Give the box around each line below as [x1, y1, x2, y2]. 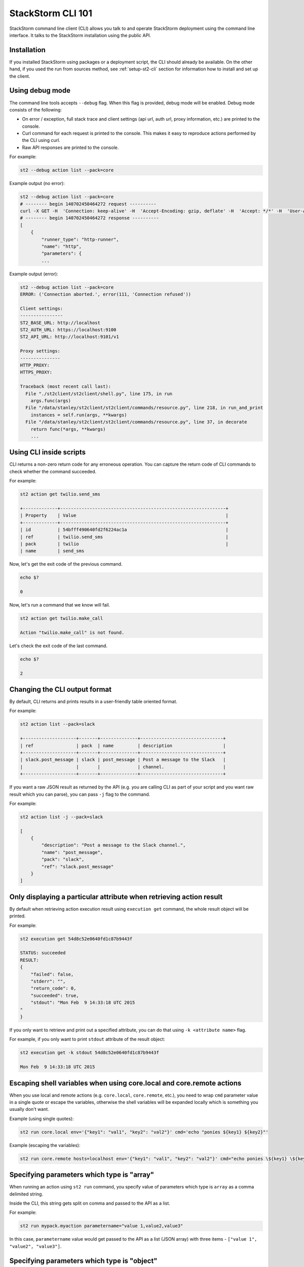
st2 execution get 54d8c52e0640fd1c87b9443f [20, 936, 133, 942]
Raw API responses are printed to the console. [22, 144, 119, 151]
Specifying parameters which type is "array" [9, 1171, 155, 1179]
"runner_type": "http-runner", [41, 236, 119, 242]
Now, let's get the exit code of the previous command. [9, 561, 123, 567]
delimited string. [9, 1191, 43, 1197]
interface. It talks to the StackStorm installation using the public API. [9, 32, 151, 38]
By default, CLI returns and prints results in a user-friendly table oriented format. [9, 698, 177, 704]
